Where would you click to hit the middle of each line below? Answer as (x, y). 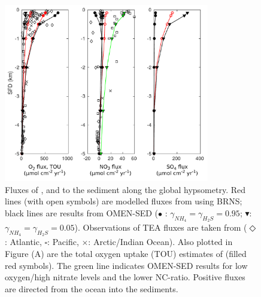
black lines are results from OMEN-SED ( (82, 212)
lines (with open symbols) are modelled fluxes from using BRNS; (124, 201)
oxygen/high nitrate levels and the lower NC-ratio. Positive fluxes (125, 277)
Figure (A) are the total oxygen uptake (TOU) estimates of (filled (126, 253)
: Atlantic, (23, 242)
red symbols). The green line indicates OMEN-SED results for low (126, 265)
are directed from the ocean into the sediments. (92, 288)
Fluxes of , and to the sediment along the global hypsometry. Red (125, 189)
